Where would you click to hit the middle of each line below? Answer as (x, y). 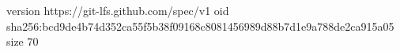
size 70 (23, 41)
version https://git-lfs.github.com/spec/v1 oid (118, 10)
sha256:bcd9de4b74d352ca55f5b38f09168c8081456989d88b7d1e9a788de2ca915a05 (200, 26)
